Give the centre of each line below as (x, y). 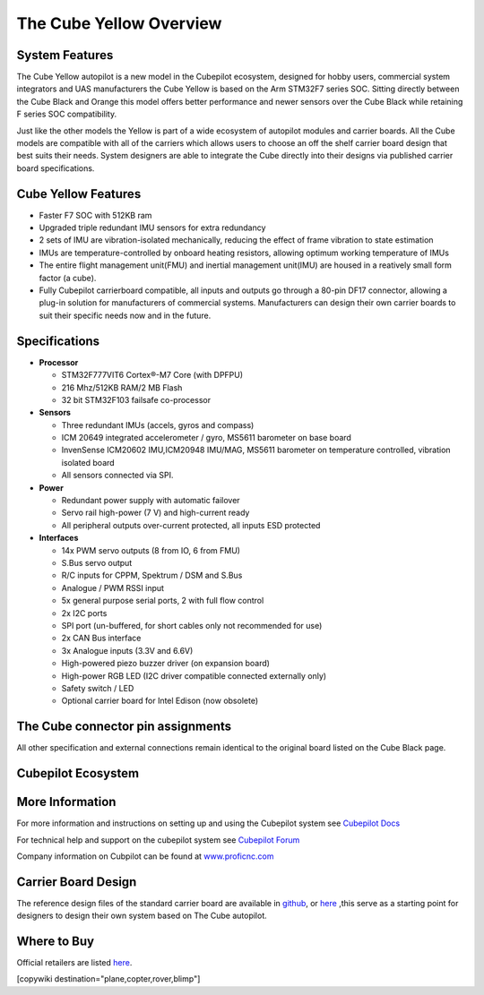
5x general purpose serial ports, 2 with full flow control (163, 601)
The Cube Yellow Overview (119, 23)
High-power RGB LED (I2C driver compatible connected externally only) (194, 675)
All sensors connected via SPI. (117, 476)
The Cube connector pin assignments (124, 727)
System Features (65, 55)
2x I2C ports (84, 613)
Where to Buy (55, 941)
